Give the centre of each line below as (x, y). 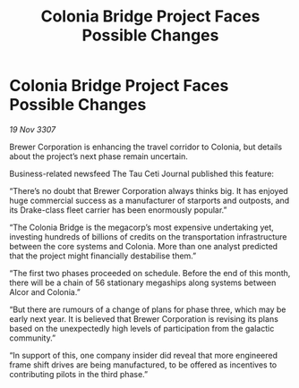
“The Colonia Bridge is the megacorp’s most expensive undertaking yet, (142, 227)
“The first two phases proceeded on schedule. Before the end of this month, (150, 273)
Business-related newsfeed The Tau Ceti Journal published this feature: (142, 173)
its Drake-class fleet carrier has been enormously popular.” (118, 210)
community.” (33, 338)
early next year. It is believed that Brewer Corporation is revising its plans (144, 318)
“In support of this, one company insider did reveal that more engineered (144, 355)
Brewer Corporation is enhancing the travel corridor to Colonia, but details (146, 147)
